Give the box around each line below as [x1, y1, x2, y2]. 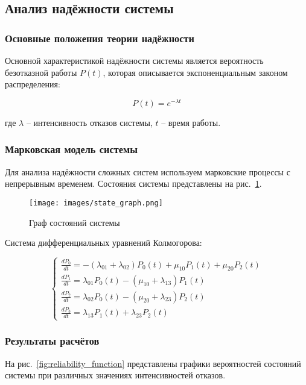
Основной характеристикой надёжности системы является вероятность [5, 54, 264, 66]
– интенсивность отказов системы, [26, 116, 153, 128]
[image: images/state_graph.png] [29, 198, 163, 207]
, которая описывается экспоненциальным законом [103, 66, 288, 78]
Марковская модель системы [5, 142, 138, 157]
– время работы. [161, 116, 221, 128]
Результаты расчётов [5, 333, 100, 348]
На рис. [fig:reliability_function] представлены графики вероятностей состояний [5, 357, 301, 369]
